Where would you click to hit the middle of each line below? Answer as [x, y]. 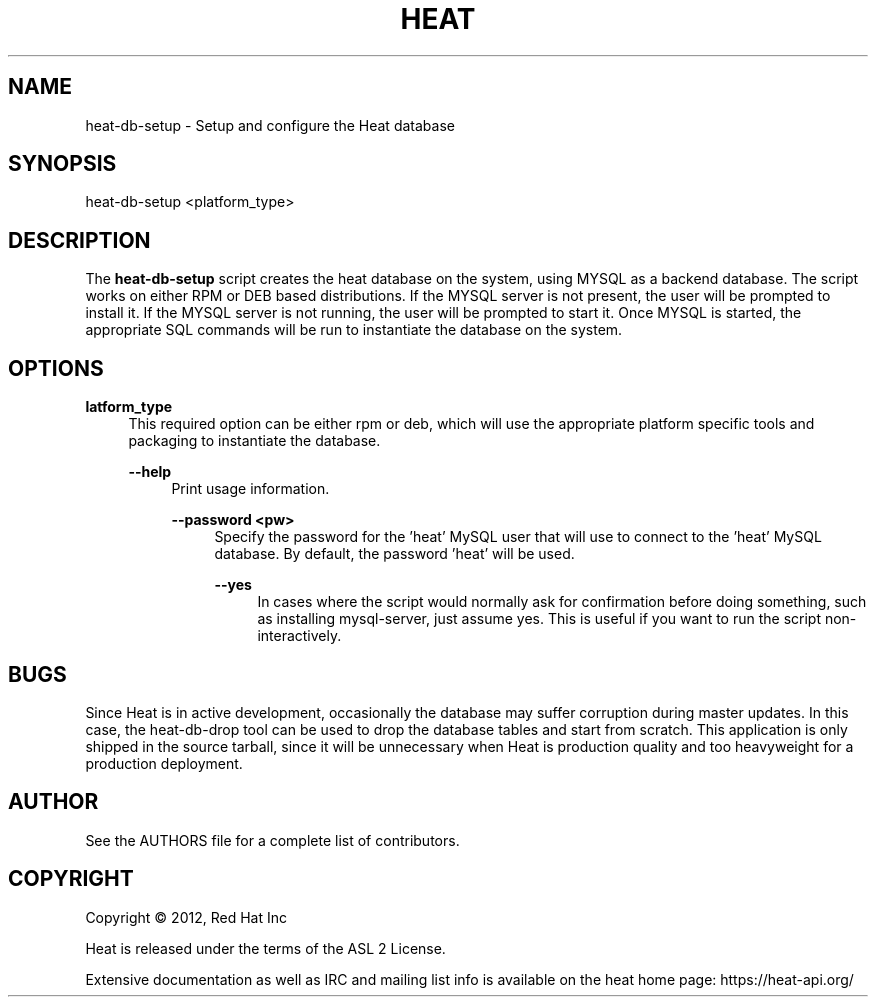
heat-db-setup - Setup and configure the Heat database [270, 125]
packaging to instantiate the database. [254, 441]
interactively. [299, 636]
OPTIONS [56, 368]
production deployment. [164, 763]
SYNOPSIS [62, 164]
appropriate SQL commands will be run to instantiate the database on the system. [354, 330]
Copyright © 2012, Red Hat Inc [186, 917]
